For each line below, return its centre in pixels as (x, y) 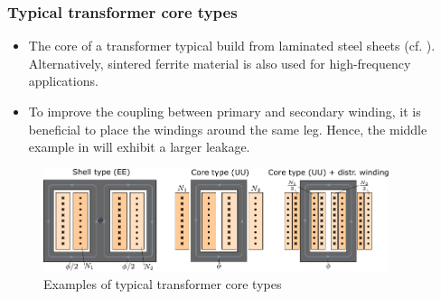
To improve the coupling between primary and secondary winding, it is (225, 111)
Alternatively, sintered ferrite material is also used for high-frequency (220, 63)
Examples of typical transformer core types (163, 283)
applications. (63, 81)
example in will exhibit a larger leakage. (139, 147)
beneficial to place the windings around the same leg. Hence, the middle (228, 129)
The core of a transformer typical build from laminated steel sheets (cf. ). (232, 46)
